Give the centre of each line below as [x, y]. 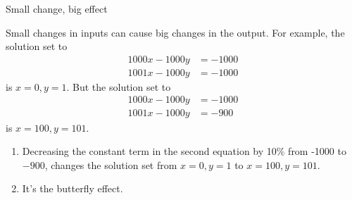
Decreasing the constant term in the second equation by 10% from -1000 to [184, 151]
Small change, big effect [57, 8]
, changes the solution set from [111, 164]
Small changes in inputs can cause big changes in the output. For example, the [175, 32]
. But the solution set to [119, 86]
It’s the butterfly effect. [73, 188]
